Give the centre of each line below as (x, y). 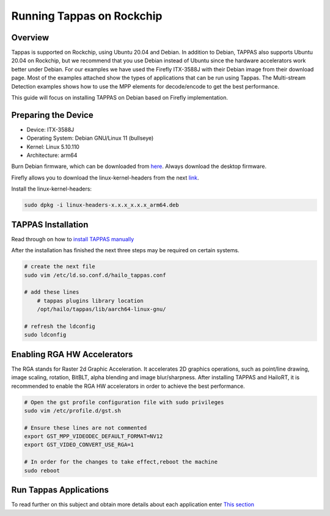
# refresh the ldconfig (60, 326)
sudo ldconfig (45, 335)
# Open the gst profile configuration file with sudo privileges (124, 402)
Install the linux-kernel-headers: (51, 189)
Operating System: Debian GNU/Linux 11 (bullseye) (90, 138)
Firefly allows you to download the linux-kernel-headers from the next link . (105, 178)
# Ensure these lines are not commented (85, 428)
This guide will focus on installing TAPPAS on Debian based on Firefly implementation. (120, 98)
